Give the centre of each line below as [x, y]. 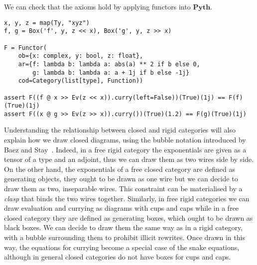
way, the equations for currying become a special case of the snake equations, [122, 247]
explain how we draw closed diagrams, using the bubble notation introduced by [125, 140]
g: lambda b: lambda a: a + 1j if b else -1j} [111, 72]
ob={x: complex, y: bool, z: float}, [81, 56]
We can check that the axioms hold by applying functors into [97, 6]
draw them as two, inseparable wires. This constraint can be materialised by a [123, 189]
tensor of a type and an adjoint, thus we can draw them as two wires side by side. [129, 159]
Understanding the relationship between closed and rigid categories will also [120, 130]
